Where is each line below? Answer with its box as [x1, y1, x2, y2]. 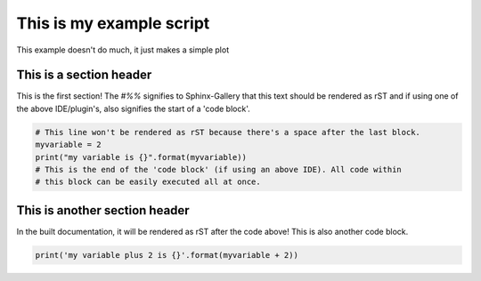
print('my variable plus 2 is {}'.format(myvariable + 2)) [35, 250, 298, 260]
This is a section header [16, 68, 152, 83]
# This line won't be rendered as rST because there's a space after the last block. [35, 127, 420, 137]
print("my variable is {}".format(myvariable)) [35, 152, 247, 162]
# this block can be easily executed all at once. [35, 177, 262, 187]
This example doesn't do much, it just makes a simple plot [16, 44, 230, 55]
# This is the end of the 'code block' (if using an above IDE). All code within [35, 165, 403, 174]
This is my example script [16, 13, 210, 33]
